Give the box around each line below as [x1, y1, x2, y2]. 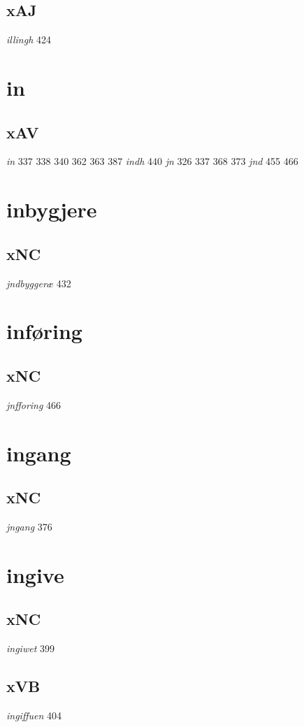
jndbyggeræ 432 [6, 275, 71, 290]
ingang [6, 438, 71, 467]
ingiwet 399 [6, 641, 55, 656]
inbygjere [6, 195, 97, 224]
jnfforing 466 [6, 397, 61, 412]
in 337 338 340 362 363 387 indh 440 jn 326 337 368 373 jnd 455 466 [6, 154, 298, 168]
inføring [6, 317, 82, 345]
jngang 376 [6, 519, 52, 533]
